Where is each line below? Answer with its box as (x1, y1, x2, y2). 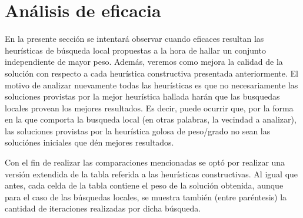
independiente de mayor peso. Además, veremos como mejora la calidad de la (5, 55, 283, 68)
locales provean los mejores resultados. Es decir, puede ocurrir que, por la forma (5, 101, 294, 114)
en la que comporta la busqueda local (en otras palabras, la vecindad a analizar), (5, 113, 297, 125)
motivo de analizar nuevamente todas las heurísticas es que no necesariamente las (5, 78, 298, 91)
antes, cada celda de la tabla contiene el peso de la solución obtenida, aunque (5, 179, 284, 191)
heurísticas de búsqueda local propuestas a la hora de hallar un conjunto (5, 44, 266, 56)
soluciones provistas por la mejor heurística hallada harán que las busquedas (5, 90, 280, 103)
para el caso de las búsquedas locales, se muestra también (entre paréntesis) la (5, 190, 287, 203)
